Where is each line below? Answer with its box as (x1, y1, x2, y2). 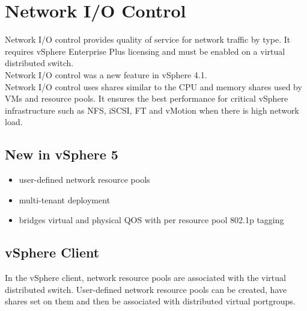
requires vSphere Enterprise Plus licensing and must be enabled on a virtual (5, 45, 285, 57)
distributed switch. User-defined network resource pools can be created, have (5, 283, 287, 295)
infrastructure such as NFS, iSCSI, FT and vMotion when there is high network (5, 103, 299, 116)
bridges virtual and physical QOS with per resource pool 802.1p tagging (19, 214, 284, 226)
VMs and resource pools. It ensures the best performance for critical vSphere (5, 92, 288, 105)
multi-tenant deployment (19, 193, 111, 206)
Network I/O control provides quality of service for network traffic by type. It (5, 33, 291, 46)
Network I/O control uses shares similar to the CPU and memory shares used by (5, 80, 302, 93)
